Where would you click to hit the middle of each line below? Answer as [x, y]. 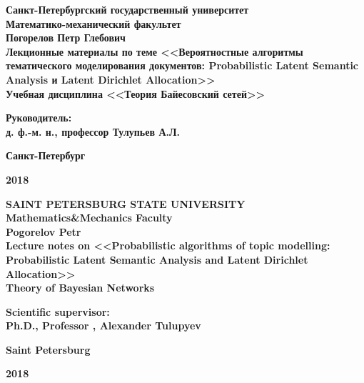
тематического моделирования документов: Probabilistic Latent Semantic [182, 65]
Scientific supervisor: [58, 311]
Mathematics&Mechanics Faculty [89, 218]
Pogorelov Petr [44, 231]
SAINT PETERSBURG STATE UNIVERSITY [126, 203]
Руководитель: [39, 118]
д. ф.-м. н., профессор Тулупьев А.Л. [93, 131]
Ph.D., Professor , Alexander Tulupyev [103, 325]
